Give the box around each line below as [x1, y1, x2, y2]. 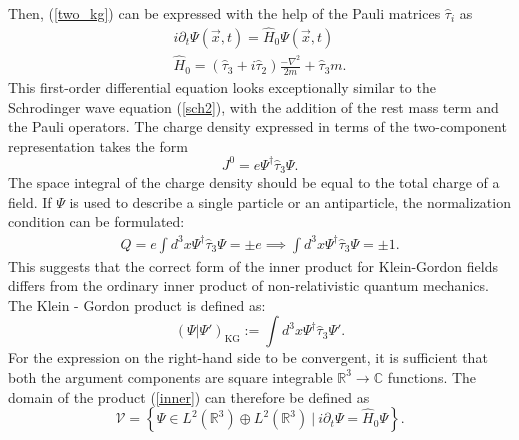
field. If [8, 191, 52, 212]
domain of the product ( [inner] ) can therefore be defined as [8, 386, 370, 407]
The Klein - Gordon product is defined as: [8, 294, 266, 315]
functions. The [387, 366, 477, 387]
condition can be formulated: [8, 211, 185, 232]
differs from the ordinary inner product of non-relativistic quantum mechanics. [8, 275, 489, 296]
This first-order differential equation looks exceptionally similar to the [8, 76, 436, 97]
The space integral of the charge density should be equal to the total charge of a [8, 172, 500, 193]
